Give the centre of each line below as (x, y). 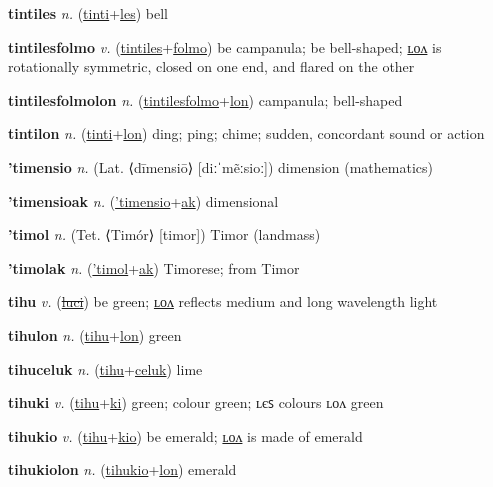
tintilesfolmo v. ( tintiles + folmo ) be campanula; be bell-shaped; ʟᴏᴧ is (225, 46)
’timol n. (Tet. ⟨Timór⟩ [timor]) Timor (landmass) (164, 234)
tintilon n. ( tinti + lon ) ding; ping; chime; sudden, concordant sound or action (246, 133)
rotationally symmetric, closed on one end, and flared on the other (211, 66)
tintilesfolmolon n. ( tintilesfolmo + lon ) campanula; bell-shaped (205, 99)
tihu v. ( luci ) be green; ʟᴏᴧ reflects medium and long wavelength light (223, 301)
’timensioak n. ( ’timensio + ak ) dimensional (143, 200)
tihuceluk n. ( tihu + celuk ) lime (105, 368)
